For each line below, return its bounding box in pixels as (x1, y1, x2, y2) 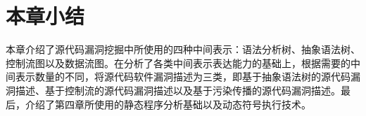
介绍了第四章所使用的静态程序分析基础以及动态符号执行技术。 (25, 96, 311, 111)
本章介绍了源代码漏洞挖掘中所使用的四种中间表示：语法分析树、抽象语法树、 (6, 42, 360, 57)
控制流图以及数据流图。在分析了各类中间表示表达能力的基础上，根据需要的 (6, 55, 351, 70)
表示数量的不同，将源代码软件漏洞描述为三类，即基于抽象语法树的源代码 (15, 69, 351, 84)
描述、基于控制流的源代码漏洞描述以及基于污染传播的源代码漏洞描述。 (15, 82, 341, 97)
